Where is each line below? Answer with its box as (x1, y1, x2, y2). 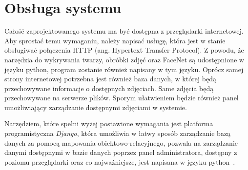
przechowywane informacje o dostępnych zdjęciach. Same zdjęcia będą (4, 83, 214, 93)
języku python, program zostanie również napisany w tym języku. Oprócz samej (4, 64, 244, 74)
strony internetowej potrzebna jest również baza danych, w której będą (4, 74, 216, 84)
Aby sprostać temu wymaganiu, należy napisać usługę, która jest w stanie (4, 35, 226, 45)
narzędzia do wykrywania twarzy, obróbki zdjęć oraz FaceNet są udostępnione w (4, 54, 244, 64)
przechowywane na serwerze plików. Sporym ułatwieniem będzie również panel (4, 93, 239, 103)
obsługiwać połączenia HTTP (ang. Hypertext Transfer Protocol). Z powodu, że (4, 45, 244, 55)
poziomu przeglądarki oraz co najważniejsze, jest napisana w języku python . (4, 156, 235, 167)
